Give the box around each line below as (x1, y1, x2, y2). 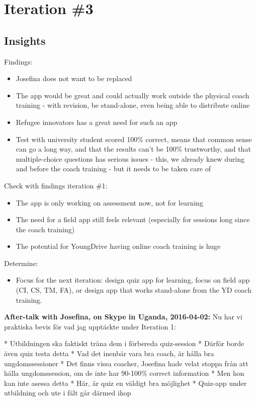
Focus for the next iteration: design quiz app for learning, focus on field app (16, 275, 250, 285)
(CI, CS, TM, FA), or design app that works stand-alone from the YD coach (16, 285, 251, 295)
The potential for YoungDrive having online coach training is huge (16, 241, 221, 251)
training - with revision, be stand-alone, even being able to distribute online (16, 100, 250, 110)
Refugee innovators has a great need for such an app (16, 116, 178, 127)
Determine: (4, 257, 38, 268)
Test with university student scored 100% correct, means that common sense (16, 133, 252, 144)
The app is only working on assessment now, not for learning (16, 197, 204, 208)
